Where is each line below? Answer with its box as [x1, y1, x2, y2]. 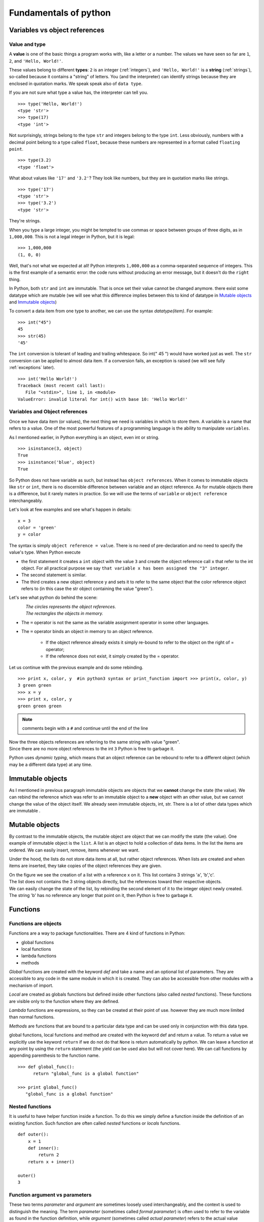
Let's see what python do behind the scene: [9, 594, 98, 601]
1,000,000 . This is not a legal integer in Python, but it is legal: [9, 234, 135, 240]
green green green [18, 703, 62, 709]
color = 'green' [18, 524, 57, 530]
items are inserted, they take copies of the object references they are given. [9, 863, 162, 869]
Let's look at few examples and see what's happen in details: [9, 506, 132, 513]
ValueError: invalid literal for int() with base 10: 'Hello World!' [18, 396, 188, 402]
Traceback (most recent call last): [18, 383, 106, 388]
